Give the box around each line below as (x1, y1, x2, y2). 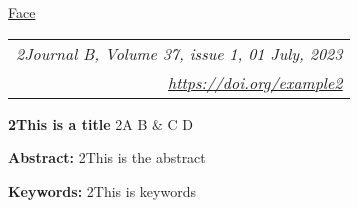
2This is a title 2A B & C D (8, 113, 193, 134)
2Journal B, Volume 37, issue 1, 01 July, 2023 (16, 41, 343, 65)
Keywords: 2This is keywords (8, 180, 196, 201)
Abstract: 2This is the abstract (8, 147, 206, 168)
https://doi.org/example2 (168, 70, 343, 94)
